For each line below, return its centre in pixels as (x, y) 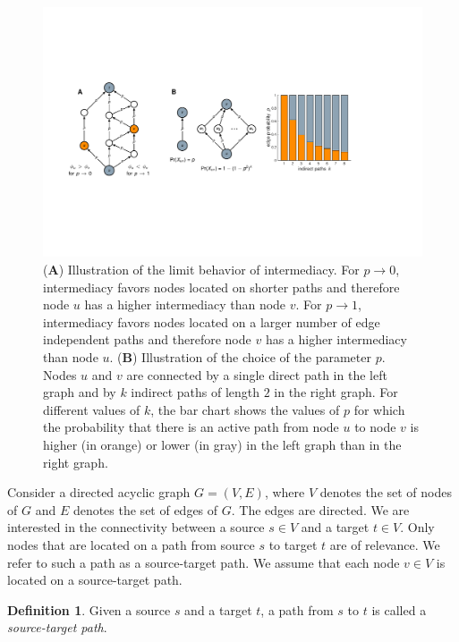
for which (379, 409)
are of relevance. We (385, 544)
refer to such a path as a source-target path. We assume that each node (204, 562)
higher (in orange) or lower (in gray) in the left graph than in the (222, 445)
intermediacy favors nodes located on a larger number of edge (212, 321)
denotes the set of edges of (145, 509)
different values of (92, 409)
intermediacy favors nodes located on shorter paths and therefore (221, 287)
